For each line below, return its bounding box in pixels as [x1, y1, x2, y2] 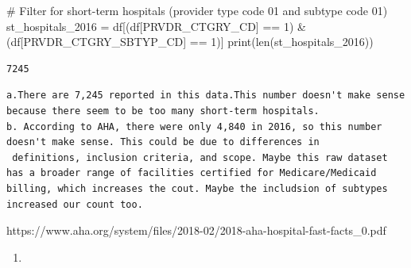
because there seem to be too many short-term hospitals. [6, 105, 320, 117]
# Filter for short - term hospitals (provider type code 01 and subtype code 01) [6, 2, 388, 18]
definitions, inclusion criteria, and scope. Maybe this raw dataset [12, 151, 388, 163]
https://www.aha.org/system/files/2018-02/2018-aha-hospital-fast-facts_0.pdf [6, 222, 386, 239]
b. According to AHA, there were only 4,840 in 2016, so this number [6, 121, 382, 132]
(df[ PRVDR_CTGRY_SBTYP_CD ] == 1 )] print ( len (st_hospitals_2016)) [6, 33, 374, 50]
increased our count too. [6, 198, 143, 210]
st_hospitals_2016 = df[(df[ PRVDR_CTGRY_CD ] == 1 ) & [6, 17, 306, 34]
